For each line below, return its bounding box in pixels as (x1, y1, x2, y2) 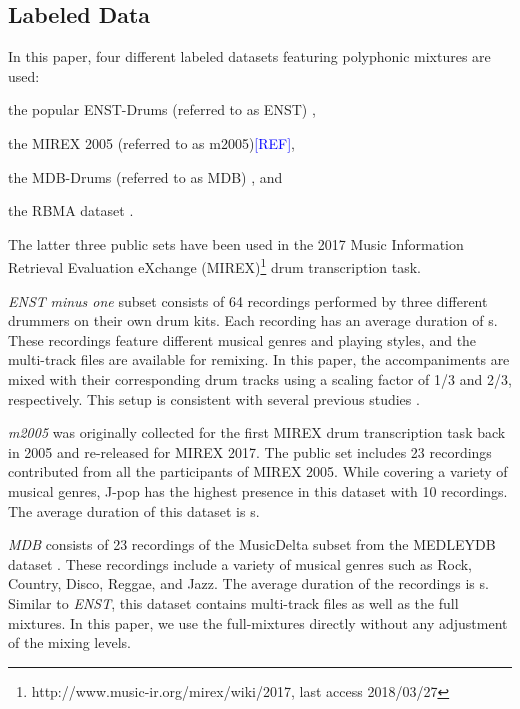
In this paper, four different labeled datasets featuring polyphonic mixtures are (8, 46, 491, 67)
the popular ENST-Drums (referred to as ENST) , (8, 99, 316, 120)
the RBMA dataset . (8, 200, 134, 221)
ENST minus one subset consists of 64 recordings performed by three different (8, 290, 488, 311)
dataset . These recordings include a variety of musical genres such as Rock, (8, 553, 472, 574)
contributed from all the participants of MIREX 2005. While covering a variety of (8, 461, 508, 482)
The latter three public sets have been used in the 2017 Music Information (8, 233, 464, 254)
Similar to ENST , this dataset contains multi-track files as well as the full (8, 592, 459, 613)
